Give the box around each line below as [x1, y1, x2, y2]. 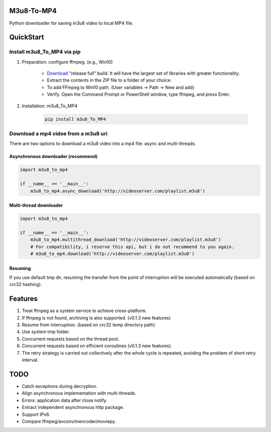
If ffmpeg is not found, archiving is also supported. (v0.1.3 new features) [22, 315, 171, 321]
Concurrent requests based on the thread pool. [22, 336, 119, 342]
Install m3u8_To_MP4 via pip [9, 48, 81, 55]
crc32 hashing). [9, 281, 42, 287]
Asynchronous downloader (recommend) [9, 154, 98, 160]
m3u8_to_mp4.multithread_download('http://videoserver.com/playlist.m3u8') [30, 237, 221, 243]
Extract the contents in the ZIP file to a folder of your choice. [47, 77, 172, 83]
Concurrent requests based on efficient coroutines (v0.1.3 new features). [22, 343, 173, 349]
